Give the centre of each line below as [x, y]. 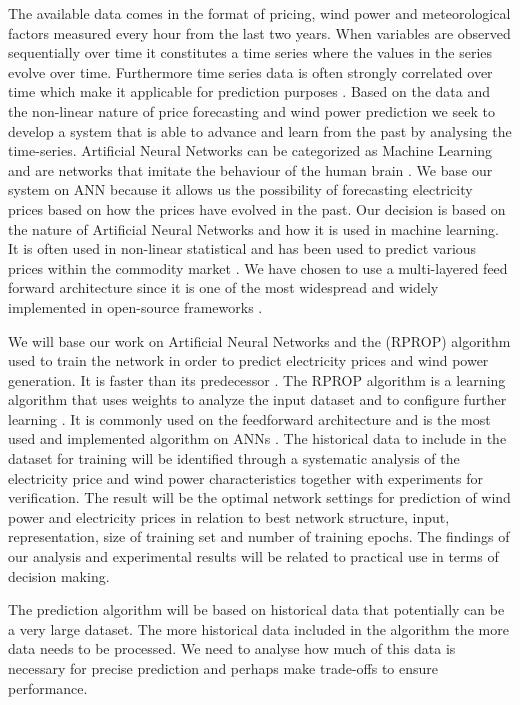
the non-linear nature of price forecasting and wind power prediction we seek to [251, 110]
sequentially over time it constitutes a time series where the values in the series [250, 52]
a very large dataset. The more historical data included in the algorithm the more [258, 628]
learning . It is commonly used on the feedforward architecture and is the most [249, 418]
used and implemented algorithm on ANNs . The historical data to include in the [257, 438]
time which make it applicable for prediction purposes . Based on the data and [249, 91]
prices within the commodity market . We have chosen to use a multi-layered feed [258, 267]
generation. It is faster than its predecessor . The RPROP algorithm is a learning [257, 379]
